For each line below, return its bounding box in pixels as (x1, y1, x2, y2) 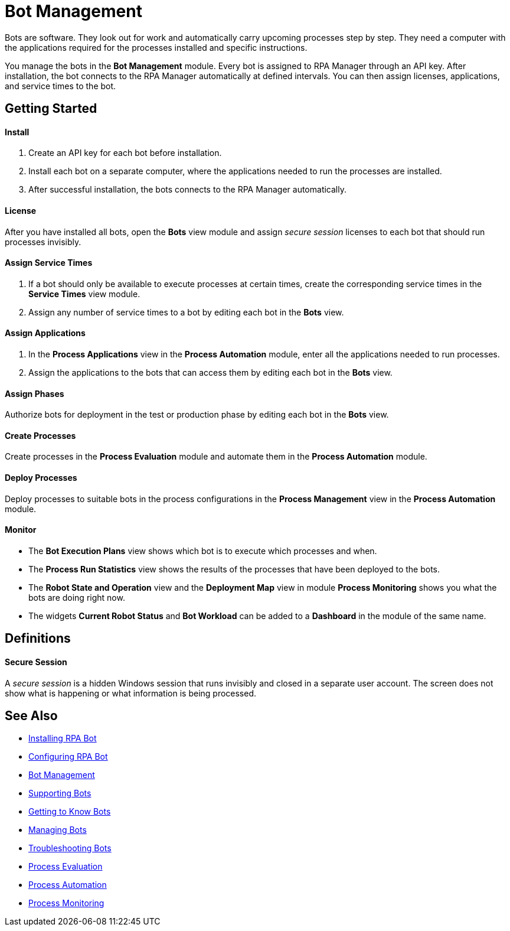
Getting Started (5, 101, 97, 116)
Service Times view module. (28, 288, 140, 299)
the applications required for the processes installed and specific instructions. (5, 42, 308, 53)
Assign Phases (5, 388, 64, 399)
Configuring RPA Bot (28, 751, 108, 762)
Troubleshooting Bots (28, 843, 112, 854)
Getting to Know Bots (28, 806, 111, 817)
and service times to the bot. (5, 80, 116, 91)
